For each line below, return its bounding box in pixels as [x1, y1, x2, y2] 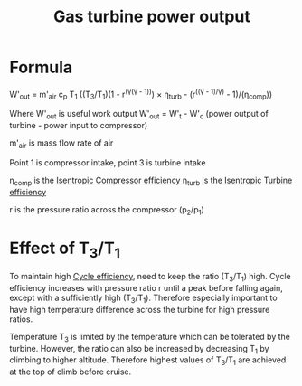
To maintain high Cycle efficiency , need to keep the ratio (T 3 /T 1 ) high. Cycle [9, 271, 291, 284]
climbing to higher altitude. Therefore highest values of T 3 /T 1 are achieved [9, 354, 287, 368]
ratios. [9, 314, 33, 325]
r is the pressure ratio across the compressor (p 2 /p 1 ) [9, 203, 205, 217]
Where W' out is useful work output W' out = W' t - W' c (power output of [9, 108, 269, 121]
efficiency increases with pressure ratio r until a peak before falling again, [9, 282, 283, 293]
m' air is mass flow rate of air [9, 137, 114, 150]
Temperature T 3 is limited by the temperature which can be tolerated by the [9, 331, 291, 344]
